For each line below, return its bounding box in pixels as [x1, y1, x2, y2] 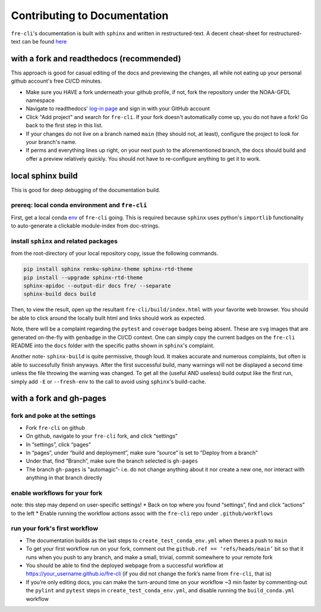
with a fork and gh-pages [11, 394, 107, 404]
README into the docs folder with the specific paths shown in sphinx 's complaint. [11, 342, 215, 349]
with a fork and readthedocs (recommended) [11, 54, 181, 64]
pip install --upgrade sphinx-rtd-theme [23, 274, 143, 281]
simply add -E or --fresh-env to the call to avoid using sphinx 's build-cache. [11, 378, 206, 385]
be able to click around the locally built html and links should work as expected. [11, 314, 206, 321]
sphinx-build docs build [23, 291, 96, 298]
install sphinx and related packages [11, 237, 118, 245]
